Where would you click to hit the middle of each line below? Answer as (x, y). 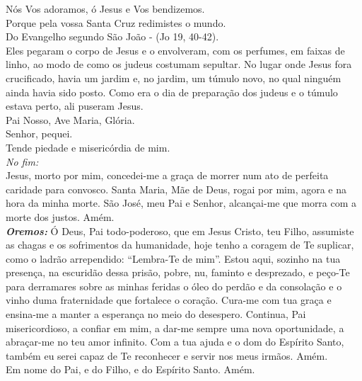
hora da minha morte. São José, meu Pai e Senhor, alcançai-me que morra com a (181, 203)
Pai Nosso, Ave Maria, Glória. (70, 119)
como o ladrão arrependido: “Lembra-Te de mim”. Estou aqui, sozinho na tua (173, 258)
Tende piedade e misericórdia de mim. (88, 147)
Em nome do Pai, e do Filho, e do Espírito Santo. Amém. (130, 369)
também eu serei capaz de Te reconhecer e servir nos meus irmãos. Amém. (167, 355)
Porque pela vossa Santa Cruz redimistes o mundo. (116, 22)
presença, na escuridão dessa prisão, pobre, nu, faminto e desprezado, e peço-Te (178, 272)
